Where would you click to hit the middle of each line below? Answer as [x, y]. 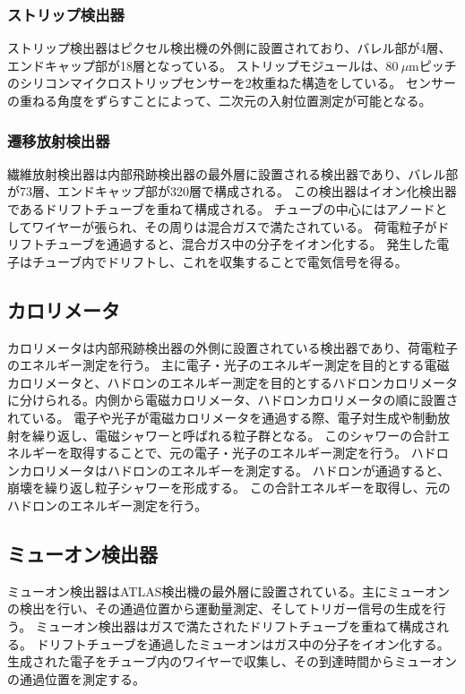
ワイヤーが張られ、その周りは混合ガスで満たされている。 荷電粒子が [234, 226]
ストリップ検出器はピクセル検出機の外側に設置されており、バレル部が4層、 [229, 48]
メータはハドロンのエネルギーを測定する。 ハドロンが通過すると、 [254, 470]
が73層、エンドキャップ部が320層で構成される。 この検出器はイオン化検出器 [232, 191]
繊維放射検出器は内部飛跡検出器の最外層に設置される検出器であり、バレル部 [233, 173]
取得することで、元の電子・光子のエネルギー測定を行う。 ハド [253, 453]
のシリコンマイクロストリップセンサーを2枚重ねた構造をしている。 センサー [232, 83]
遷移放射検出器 [59, 140]
